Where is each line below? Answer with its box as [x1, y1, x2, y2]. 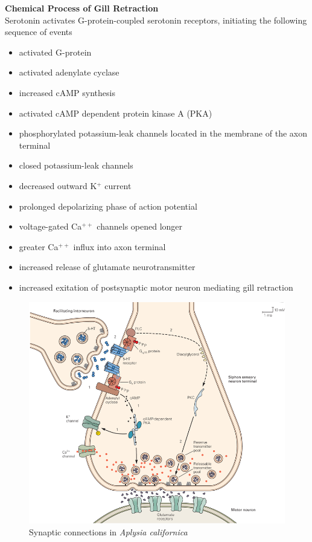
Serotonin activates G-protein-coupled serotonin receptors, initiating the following [5, 13, 307, 26]
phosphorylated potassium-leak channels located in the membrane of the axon [19, 127, 307, 140]
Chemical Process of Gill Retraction [5, 2, 159, 14]
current [104, 179, 132, 192]
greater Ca [19, 240, 59, 253]
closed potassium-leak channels [19, 159, 133, 172]
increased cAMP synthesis [19, 86, 115, 98]
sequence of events [5, 25, 72, 38]
